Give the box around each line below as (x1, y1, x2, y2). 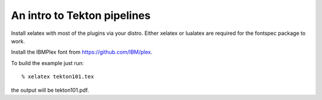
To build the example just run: (11, 59, 84, 66)
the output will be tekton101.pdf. (11, 86, 89, 93)
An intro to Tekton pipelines (11, 9, 151, 22)
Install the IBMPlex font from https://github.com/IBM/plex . (11, 49, 153, 56)
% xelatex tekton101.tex (21, 73, 94, 80)
